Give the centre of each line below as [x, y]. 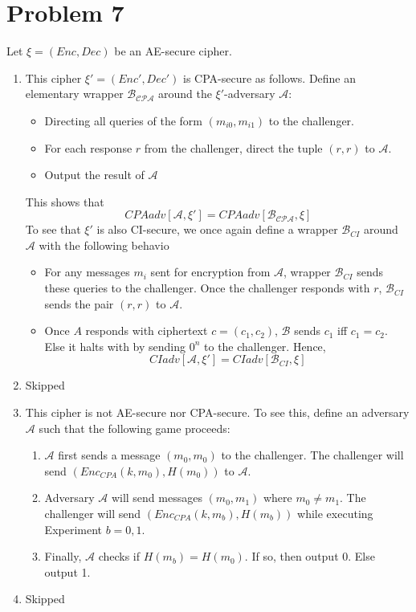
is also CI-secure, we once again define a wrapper [217, 229]
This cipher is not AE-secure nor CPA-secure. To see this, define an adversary [217, 412]
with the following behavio [104, 245]
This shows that [65, 201]
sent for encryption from [210, 272]
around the [185, 94]
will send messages [157, 498]
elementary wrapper [74, 94]
